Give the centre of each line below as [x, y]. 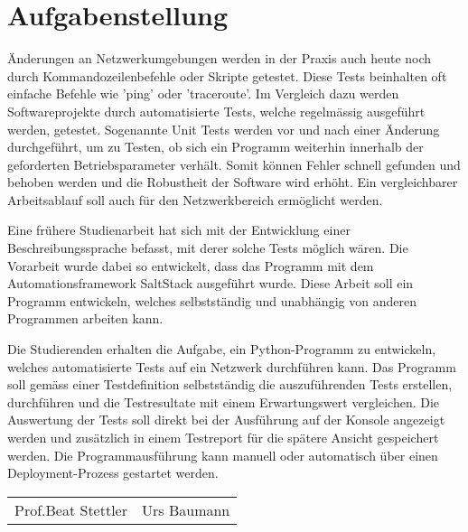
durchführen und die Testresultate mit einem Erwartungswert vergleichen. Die [224, 401]
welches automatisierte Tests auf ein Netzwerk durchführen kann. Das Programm [232, 366]
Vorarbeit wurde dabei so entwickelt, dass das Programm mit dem [191, 265]
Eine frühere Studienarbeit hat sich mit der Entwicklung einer [179, 230]
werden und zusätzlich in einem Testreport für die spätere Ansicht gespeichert [223, 437]
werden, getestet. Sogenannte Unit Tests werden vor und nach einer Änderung [224, 129]
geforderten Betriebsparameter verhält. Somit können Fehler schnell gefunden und [234, 164]
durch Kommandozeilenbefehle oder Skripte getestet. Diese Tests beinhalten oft [227, 75]
